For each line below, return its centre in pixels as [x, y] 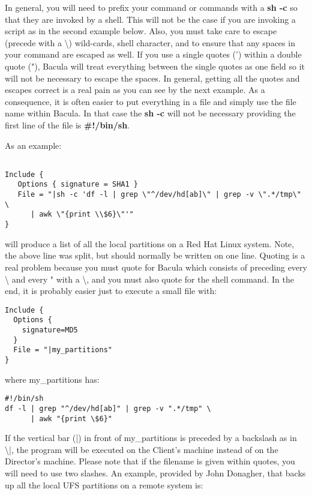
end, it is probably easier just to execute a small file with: [111, 291]
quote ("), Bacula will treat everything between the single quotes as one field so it [155, 66]
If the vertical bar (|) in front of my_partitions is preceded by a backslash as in [151, 438]
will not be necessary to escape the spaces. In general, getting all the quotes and [152, 78]
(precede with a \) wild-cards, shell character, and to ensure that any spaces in [150, 42]
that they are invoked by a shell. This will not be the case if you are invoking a [150, 19]
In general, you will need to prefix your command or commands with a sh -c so [151, 7]
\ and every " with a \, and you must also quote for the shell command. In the [149, 279]
